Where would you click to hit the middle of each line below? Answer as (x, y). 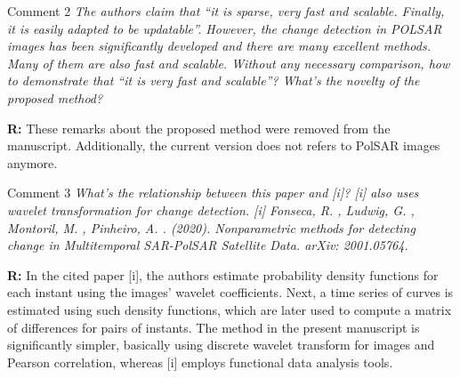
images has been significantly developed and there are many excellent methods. (219, 46)
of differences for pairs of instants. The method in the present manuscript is (214, 327)
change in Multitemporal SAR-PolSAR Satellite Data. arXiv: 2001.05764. (208, 245)
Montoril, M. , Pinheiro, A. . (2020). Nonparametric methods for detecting (211, 227)
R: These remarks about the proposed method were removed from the (199, 128)
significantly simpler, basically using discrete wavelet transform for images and (221, 345)
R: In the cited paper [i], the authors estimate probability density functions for (223, 274)
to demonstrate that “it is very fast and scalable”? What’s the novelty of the (214, 80)
